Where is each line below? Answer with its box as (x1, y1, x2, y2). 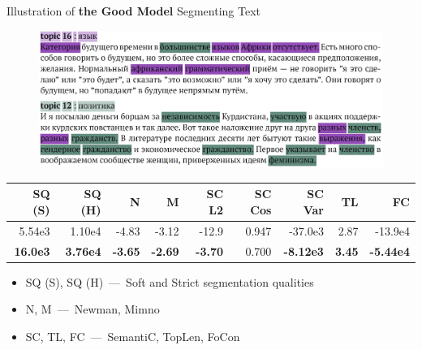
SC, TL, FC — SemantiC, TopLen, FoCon (25, 327, 240, 344)
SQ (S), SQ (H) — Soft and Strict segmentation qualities (25, 273, 314, 290)
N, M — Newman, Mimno (25, 300, 160, 318)
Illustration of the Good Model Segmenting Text (6, 2, 261, 19)
